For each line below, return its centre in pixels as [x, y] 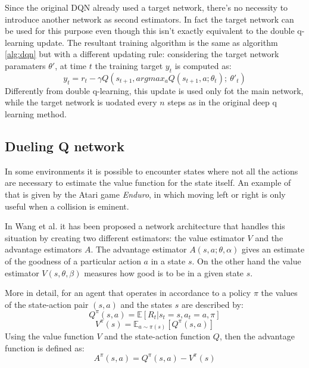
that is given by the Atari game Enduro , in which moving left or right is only [145, 194]
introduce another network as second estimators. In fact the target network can [149, 19]
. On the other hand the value [246, 261]
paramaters [25, 65]
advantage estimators [43, 249]
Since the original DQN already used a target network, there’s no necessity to [146, 7]
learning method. [36, 113]
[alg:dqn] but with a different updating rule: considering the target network [142, 54]
